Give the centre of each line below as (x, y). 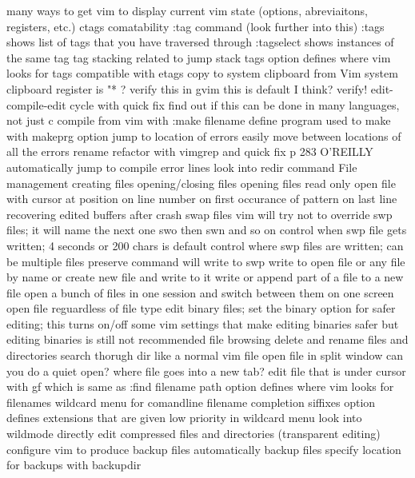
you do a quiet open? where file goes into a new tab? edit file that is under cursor (206, 370)
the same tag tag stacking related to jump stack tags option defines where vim (199, 57)
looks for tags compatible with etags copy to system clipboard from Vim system (202, 73)
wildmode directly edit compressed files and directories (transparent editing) (194, 434)
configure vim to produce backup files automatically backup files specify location (204, 449)
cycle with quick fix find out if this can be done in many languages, (235, 104)
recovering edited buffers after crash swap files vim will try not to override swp (200, 214)
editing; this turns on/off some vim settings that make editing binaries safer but (203, 323)
